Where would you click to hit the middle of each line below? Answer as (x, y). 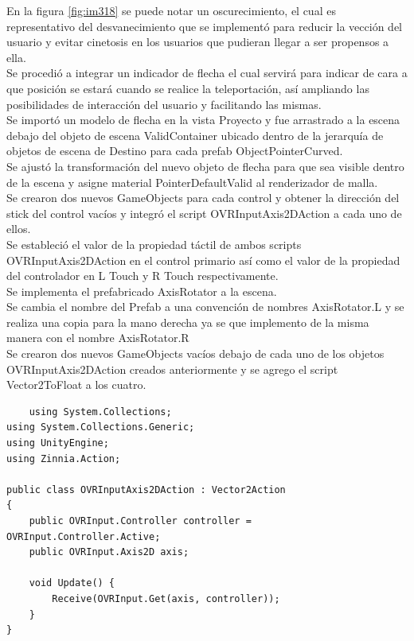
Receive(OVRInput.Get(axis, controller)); (166, 598)
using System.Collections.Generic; (101, 427)
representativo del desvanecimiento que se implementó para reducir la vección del (204, 26)
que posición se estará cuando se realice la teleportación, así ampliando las (188, 88)
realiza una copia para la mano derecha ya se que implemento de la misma (188, 322)
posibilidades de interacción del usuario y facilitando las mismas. (164, 104)
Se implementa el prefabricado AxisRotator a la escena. (142, 291)
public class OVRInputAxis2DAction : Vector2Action (146, 489)
